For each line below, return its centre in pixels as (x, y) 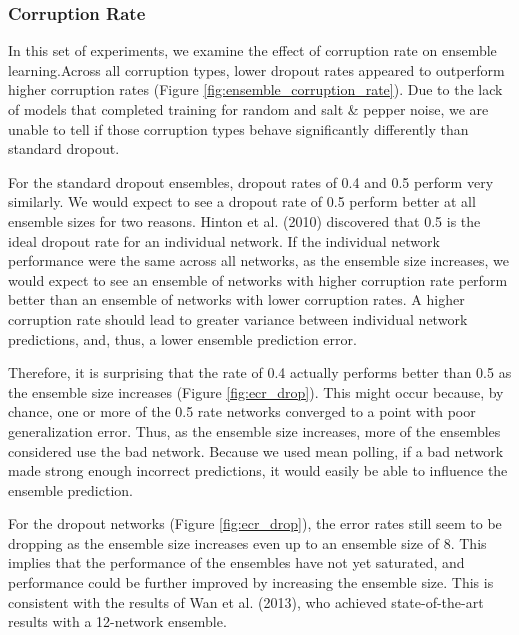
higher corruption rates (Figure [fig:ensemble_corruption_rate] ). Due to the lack (255, 89)
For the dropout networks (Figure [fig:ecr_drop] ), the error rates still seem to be (255, 523)
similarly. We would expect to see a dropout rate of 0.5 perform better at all (242, 201)
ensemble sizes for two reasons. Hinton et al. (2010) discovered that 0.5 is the (244, 220)
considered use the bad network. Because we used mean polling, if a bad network (256, 450)
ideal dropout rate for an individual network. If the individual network (224, 240)
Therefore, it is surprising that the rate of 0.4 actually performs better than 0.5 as (260, 372)
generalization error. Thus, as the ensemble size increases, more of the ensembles (254, 430)
